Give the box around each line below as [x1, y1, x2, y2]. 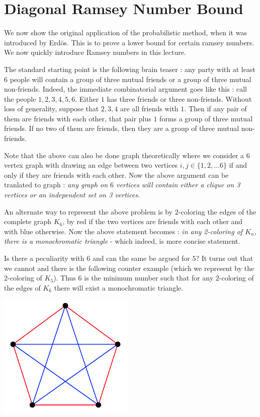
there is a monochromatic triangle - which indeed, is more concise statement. [4, 236, 240, 246]
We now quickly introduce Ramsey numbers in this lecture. [4, 47, 186, 57]
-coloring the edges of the [178, 206, 256, 217]
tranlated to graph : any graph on [4, 179, 108, 190]
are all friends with [120, 103, 179, 114]
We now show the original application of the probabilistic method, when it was [4, 27, 247, 38]
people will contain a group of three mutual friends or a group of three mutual [10, 74, 251, 84]
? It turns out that [196, 253, 253, 263]
